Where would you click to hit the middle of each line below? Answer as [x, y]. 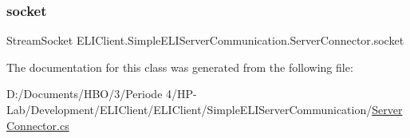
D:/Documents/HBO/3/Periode [85, 94]
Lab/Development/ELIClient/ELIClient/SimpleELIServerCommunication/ [189, 109]
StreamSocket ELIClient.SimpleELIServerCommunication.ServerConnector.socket [205, 40]
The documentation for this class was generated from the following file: [180, 67]
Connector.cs [38, 125]
